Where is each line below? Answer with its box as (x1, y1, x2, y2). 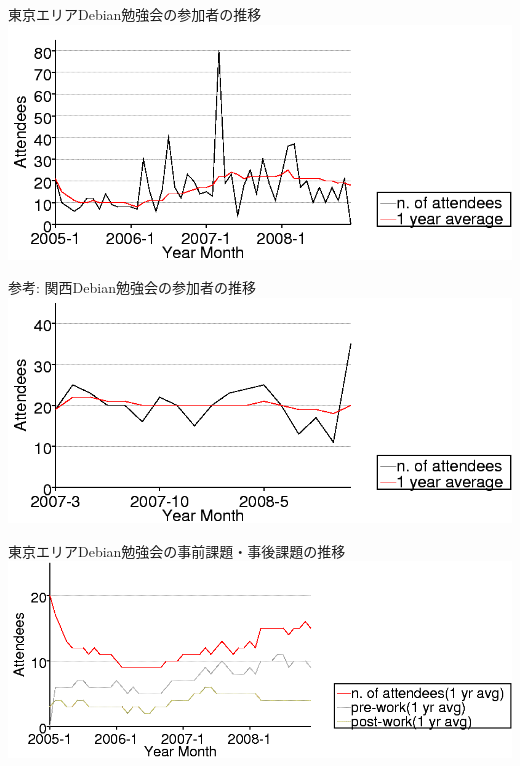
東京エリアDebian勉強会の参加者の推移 (8, 4, 262, 25)
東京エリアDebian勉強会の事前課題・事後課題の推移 (8, 540, 346, 561)
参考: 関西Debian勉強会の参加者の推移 (8, 277, 256, 298)
